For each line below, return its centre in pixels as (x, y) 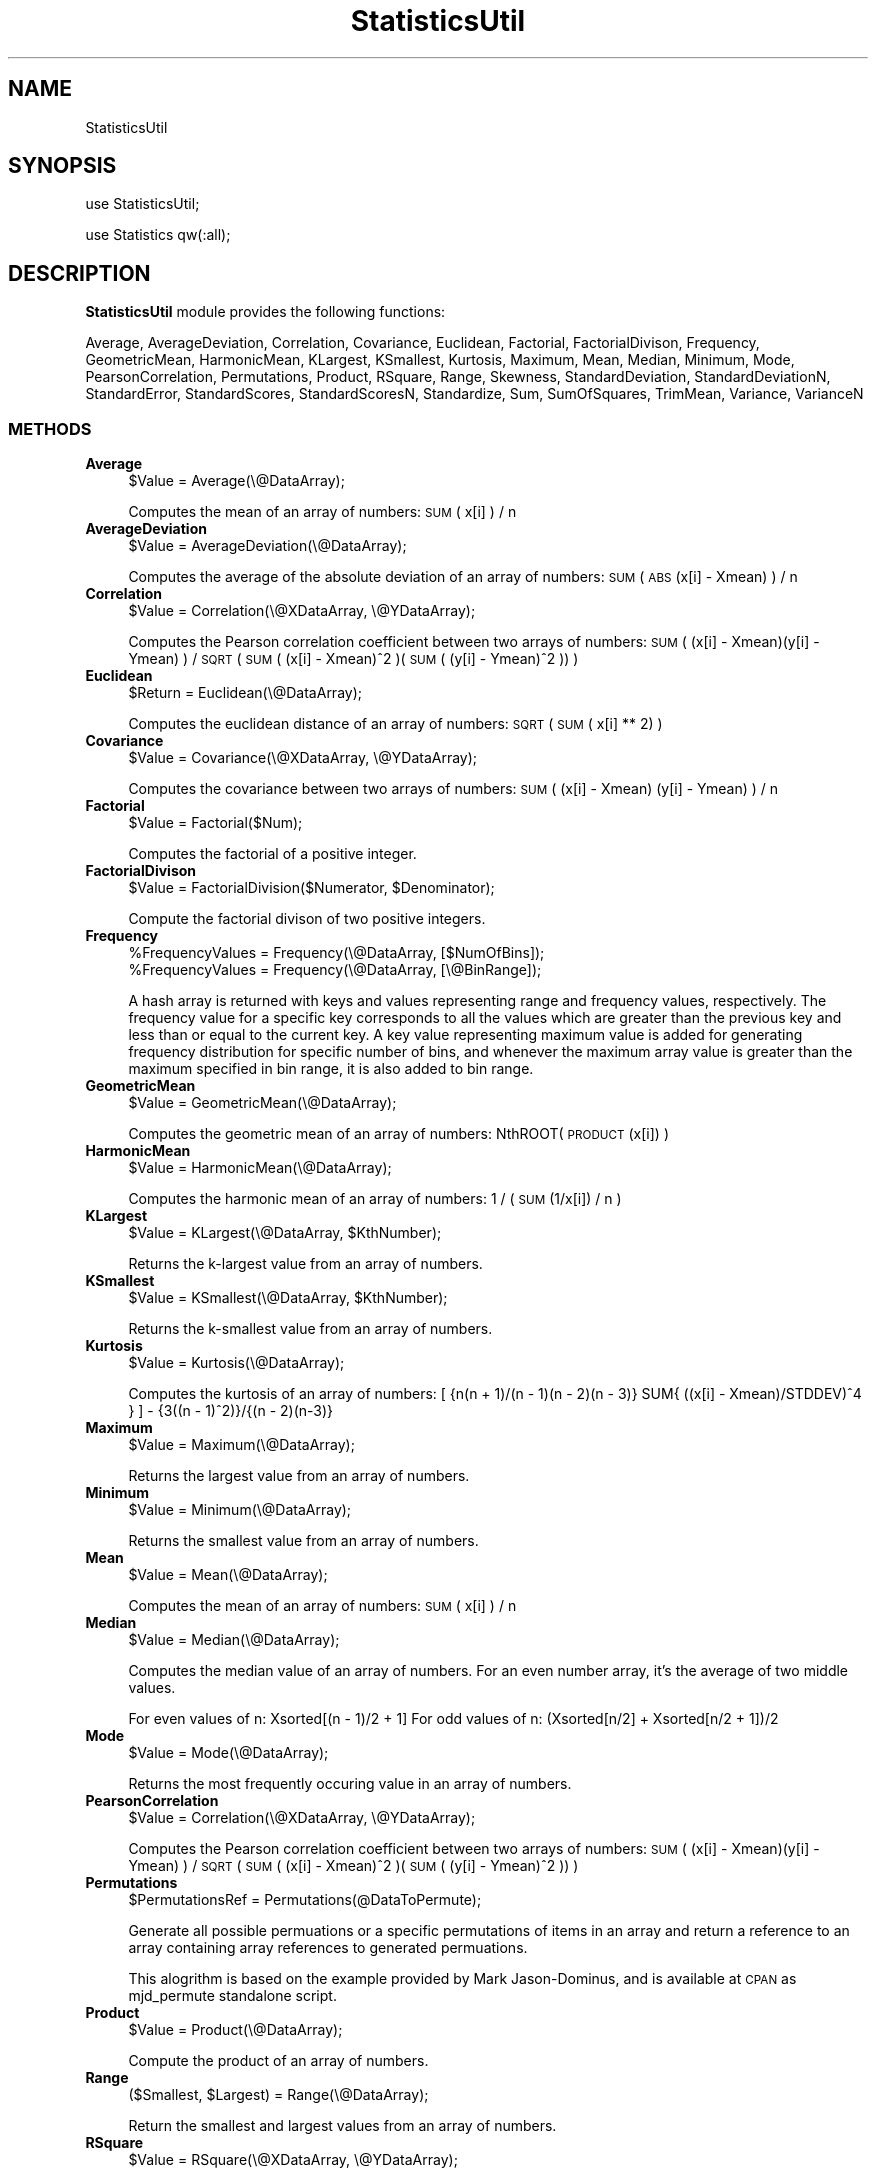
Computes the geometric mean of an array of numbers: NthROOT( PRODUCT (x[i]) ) (399, 1134)
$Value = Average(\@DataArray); (236, 481)
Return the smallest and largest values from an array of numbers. (342, 2126)
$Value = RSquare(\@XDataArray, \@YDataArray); (293, 2160)
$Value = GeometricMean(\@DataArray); (262, 1103)
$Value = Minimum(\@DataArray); (240, 1510)
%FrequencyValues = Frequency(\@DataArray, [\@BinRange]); (335, 970)
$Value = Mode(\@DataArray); (228, 1753)
